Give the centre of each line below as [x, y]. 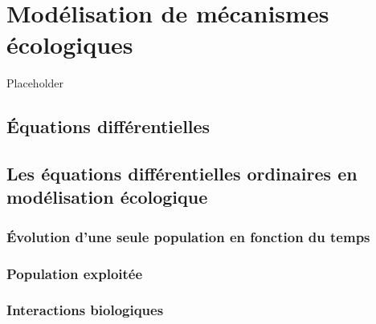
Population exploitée [75, 273]
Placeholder [35, 83]
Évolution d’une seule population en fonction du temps [188, 236]
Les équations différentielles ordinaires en [182, 174]
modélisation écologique [107, 197]
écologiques [70, 45]
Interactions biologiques [85, 310]
